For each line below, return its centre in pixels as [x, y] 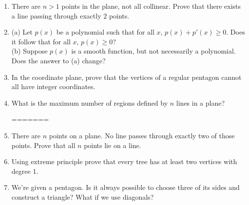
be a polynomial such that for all [105, 32]
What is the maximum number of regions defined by [90, 102]
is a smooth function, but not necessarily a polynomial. [153, 51]
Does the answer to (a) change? [58, 60]
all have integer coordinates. [53, 86]
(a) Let [22, 32]
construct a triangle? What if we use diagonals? [83, 196]
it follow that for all [41, 41]
